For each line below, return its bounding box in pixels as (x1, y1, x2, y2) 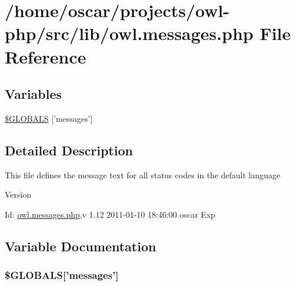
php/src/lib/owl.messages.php (5, 21, 254, 45)
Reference (5, 44, 86, 68)
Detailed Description (5, 141, 133, 159)
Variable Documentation (5, 237, 156, 255)
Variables (5, 85, 62, 103)
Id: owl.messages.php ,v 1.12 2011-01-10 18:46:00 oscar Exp (5, 208, 216, 220)
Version (5, 188, 32, 201)
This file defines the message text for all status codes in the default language (5, 168, 280, 181)
